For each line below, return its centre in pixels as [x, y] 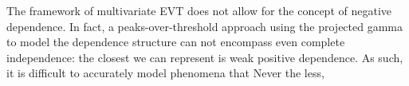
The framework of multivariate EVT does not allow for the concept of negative [199, 10]
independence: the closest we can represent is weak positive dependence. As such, [205, 57]
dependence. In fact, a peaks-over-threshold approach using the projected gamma [204, 26]
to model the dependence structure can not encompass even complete [176, 42]
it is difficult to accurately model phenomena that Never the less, [165, 73]
